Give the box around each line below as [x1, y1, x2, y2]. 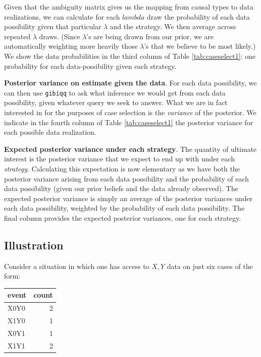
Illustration [4, 237, 64, 252]
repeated [4, 31, 31, 41]
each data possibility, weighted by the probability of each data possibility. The [4, 203, 245, 213]
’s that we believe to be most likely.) [144, 41, 256, 51]
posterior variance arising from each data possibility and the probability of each [4, 173, 249, 184]
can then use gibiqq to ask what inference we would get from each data [4, 87, 226, 98]
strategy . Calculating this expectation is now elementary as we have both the [4, 163, 240, 173]
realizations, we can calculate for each [4, 11, 120, 22]
